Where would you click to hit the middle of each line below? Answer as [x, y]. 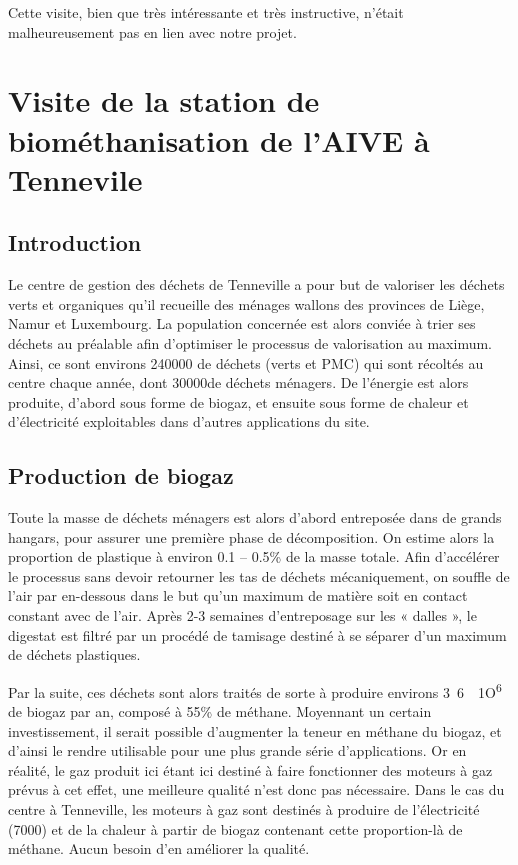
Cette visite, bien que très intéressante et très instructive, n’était [206, 12]
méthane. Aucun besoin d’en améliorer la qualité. [159, 848]
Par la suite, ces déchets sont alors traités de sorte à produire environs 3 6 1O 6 [255, 690]
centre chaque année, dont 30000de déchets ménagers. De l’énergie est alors [238, 382]
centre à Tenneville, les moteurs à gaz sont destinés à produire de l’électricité [244, 809]
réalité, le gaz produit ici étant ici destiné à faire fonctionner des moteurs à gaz [250, 769]
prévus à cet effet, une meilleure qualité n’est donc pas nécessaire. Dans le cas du [256, 789]
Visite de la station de [164, 100]
